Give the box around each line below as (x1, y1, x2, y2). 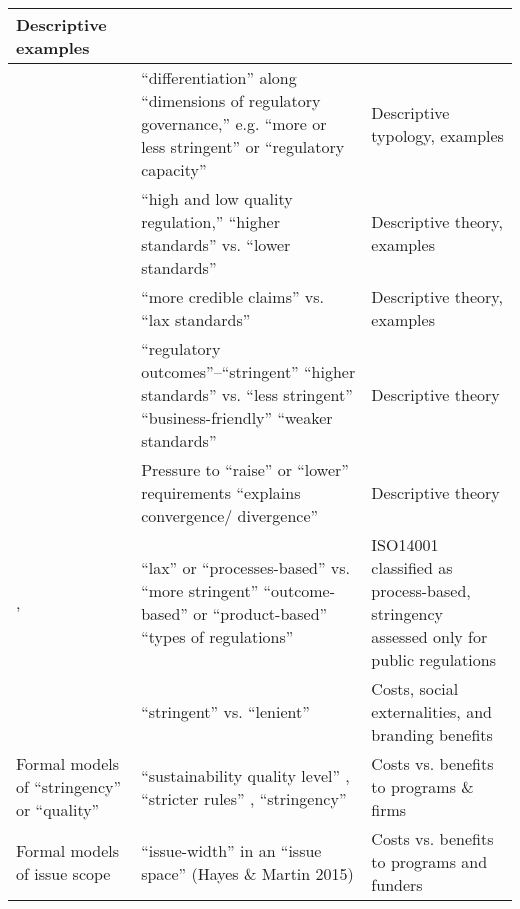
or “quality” (16, 798, 100, 821)
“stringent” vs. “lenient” (141, 700, 310, 723)
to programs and (371, 850, 488, 873)
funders (371, 873, 423, 896)
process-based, (371, 579, 471, 602)
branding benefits (371, 723, 493, 746)
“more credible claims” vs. (141, 285, 325, 308)
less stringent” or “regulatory (141, 135, 345, 158)
